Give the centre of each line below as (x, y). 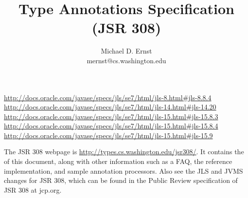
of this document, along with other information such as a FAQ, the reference (118, 161)
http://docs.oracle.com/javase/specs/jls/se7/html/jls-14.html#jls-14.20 (110, 107)
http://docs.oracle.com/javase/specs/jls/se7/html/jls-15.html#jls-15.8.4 (111, 126)
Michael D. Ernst (126, 51)
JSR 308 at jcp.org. (33, 189)
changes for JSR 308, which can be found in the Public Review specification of (121, 180)
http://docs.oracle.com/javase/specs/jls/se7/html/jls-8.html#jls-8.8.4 (108, 97)
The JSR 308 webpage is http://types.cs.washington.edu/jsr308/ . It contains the (124, 152)
